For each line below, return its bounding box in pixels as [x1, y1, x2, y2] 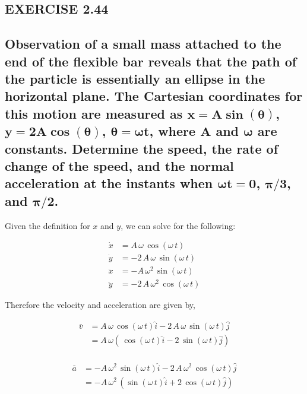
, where [149, 122, 196, 140]
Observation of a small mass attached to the [5, 34, 281, 53]
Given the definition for [5, 219, 90, 231]
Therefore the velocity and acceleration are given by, [5, 298, 195, 311]
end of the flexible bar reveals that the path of [5, 52, 297, 70]
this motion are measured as [5, 104, 183, 122]
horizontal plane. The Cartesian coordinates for [5, 87, 303, 105]
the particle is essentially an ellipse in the [5, 69, 265, 87]
